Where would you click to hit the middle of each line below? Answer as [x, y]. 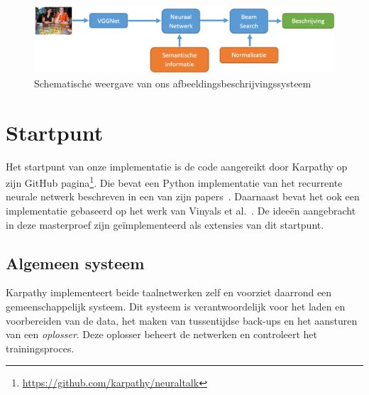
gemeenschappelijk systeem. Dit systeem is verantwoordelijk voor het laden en [176, 306]
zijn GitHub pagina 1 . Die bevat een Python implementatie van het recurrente [174, 182]
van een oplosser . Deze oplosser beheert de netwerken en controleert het [162, 334]
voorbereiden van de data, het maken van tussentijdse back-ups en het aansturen [182, 320]
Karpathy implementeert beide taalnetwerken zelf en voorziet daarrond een [169, 292]
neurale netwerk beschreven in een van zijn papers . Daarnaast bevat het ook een [183, 196]
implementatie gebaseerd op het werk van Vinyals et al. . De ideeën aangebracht [181, 210]
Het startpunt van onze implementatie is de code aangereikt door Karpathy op [177, 166]
